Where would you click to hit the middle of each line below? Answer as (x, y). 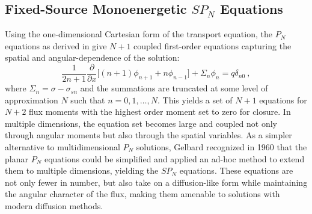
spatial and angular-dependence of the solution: (92, 57)
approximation (32, 99)
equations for (283, 99)
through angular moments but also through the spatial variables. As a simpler (148, 135)
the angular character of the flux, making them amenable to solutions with (142, 194)
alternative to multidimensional (63, 147)
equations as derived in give (56, 45)
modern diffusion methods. (54, 205)
